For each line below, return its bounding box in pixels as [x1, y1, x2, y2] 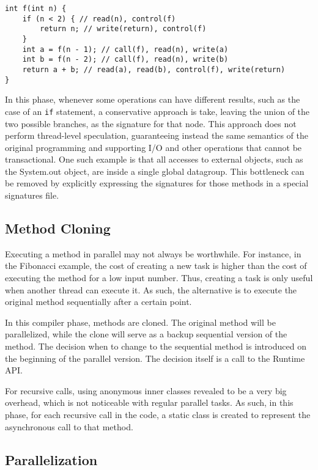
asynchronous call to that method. [5, 420, 133, 433]
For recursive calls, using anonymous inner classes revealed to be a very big [5, 384, 287, 397]
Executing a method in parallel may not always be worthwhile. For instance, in [5, 247, 301, 260]
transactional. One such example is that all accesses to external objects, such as [5, 153, 303, 166]
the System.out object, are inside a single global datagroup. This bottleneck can [5, 164, 305, 177]
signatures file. [5, 189, 59, 202]
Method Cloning [5, 219, 111, 238]
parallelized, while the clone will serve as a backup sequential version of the [5, 328, 287, 340]
